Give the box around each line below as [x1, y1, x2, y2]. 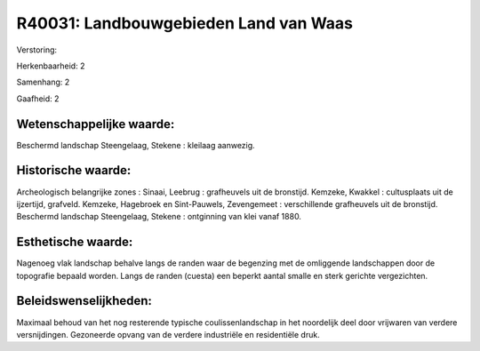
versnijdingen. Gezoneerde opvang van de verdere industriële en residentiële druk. [16, 329, 320, 339]
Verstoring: [16, 44, 58, 55]
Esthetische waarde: [16, 235, 133, 250]
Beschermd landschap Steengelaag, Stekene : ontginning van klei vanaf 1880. [16, 211, 302, 222]
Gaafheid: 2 [16, 93, 60, 104]
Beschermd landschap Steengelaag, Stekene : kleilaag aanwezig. [16, 140, 255, 150]
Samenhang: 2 [16, 76, 70, 88]
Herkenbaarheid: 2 [16, 60, 85, 71]
